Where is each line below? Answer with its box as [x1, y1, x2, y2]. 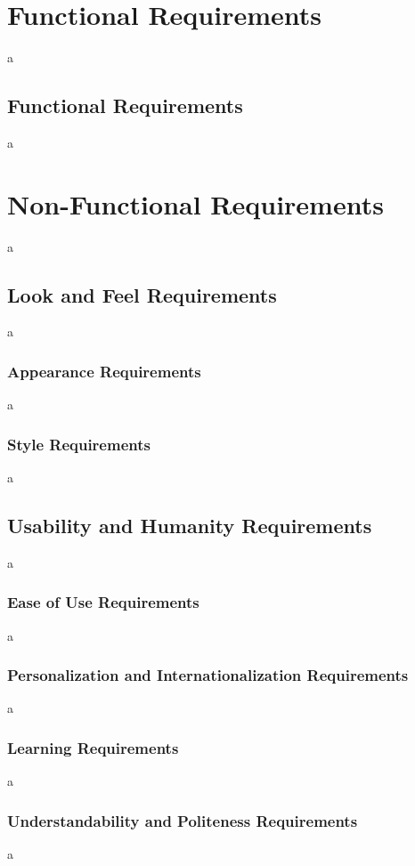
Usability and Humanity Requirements [7, 512, 372, 539]
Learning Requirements [7, 737, 179, 758]
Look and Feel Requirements [7, 280, 277, 308]
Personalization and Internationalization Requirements [7, 664, 409, 686]
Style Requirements [7, 433, 151, 455]
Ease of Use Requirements [7, 591, 199, 613]
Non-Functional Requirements [7, 185, 384, 222]
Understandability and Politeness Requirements [7, 809, 358, 831]
